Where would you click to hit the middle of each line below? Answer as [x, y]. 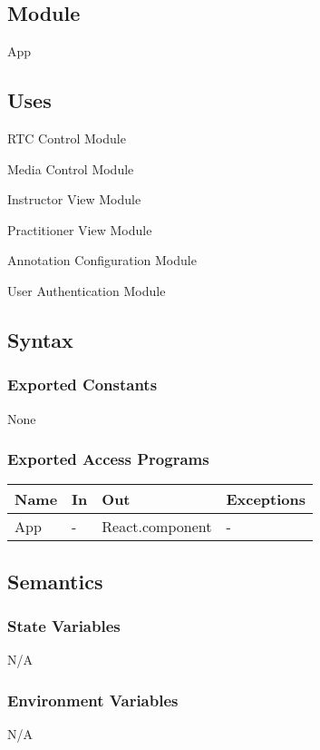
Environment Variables [93, 700]
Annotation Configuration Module [102, 260]
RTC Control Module [67, 138]
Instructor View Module [74, 199]
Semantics [55, 581]
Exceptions [266, 499]
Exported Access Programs [108, 459]
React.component [157, 527]
